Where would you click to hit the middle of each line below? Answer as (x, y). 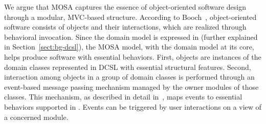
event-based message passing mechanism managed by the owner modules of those (131, 86)
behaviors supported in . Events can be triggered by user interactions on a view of (133, 106)
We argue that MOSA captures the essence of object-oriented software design (125, 7)
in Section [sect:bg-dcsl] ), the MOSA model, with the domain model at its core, (129, 47)
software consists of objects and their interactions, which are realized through (125, 27)
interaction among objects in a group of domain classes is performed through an (129, 77)
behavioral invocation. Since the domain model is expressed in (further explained (131, 36)
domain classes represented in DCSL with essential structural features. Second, (128, 67)
